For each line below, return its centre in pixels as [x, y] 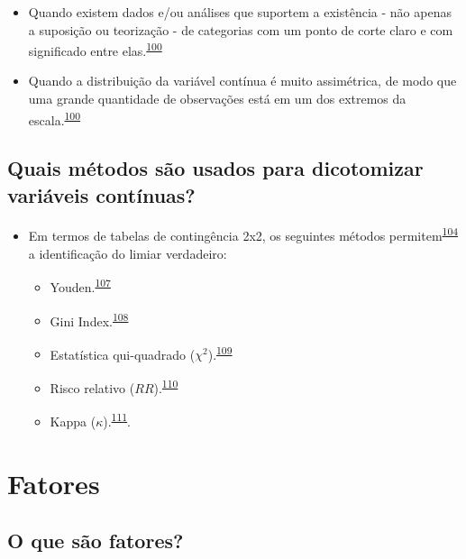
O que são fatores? [96, 541]
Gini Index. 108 [89, 319]
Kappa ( [73, 421]
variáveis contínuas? [101, 194]
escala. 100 [55, 118]
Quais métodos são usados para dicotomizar [215, 168]
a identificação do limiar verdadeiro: [128, 253]
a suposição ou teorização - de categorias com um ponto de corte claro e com [241, 29]
